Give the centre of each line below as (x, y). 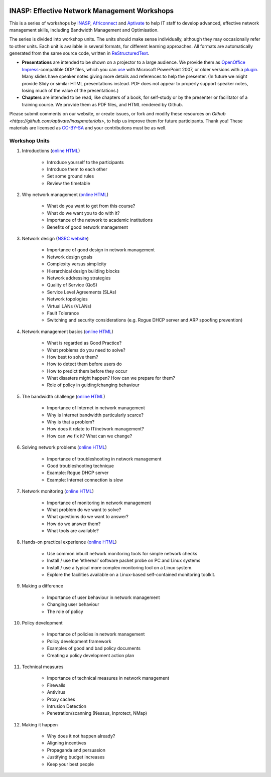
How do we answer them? (74, 524)
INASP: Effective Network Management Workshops (92, 11)
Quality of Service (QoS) (72, 285)
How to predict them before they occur (87, 371)
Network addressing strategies (79, 278)
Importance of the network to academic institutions (100, 220)
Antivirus (56, 692)
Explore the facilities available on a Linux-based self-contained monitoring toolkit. (131, 575)
